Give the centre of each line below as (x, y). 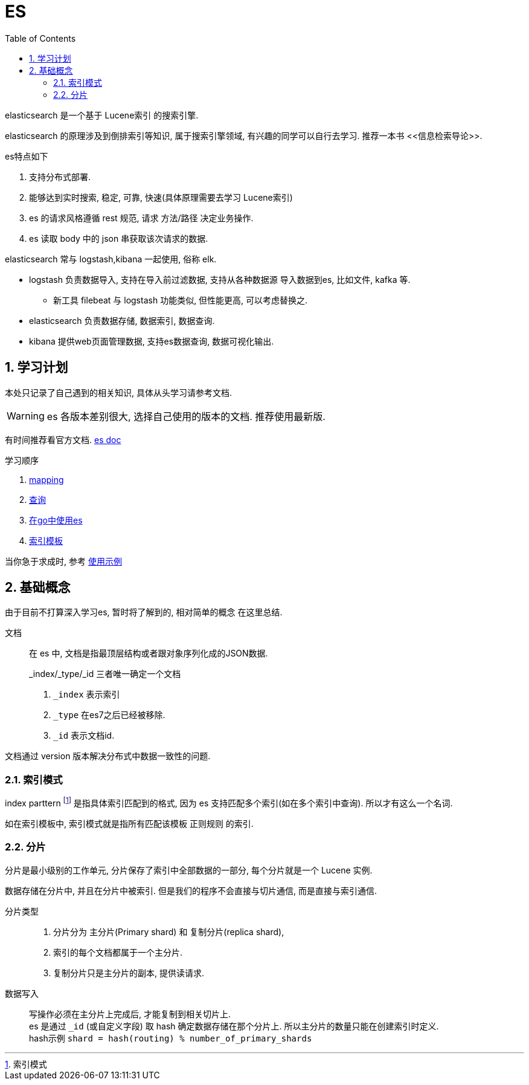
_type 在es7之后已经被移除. (109, 715)
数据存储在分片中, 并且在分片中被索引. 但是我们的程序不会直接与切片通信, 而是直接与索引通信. (191, 890)
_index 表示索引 (87, 695)
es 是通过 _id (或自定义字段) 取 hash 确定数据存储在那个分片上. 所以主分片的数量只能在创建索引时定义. (234, 1026)
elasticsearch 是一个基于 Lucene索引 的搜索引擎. (102, 115)
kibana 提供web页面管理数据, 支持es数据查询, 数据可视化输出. (152, 341)
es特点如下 (27, 156)
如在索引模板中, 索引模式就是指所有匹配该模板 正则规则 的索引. (129, 823)
